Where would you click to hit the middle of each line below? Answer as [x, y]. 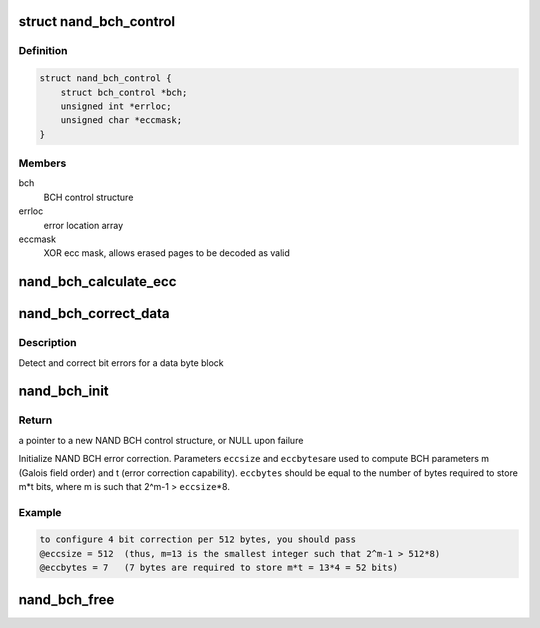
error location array [83, 225]
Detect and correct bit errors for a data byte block [121, 362]
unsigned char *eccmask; [121, 120]
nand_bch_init [63, 391]
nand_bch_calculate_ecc [97, 281]
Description [47, 343]
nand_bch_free [66, 599]
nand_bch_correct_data [94, 313]
